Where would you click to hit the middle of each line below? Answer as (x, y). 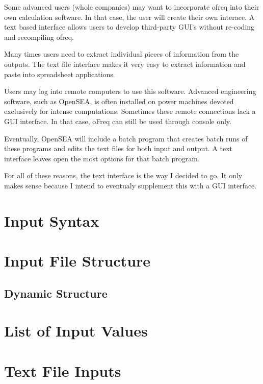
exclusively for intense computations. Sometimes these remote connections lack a (130, 111)
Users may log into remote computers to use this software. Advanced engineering (130, 91)
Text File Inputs (63, 370)
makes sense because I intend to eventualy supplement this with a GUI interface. (130, 185)
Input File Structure (77, 261)
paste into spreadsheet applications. (60, 74)
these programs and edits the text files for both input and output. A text (119, 148)
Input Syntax (52, 220)
